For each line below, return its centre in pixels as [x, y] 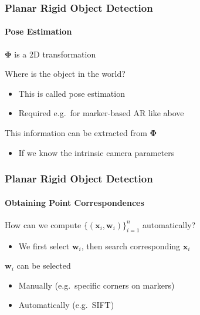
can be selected [44, 265]
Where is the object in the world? [65, 74]
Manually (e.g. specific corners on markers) [96, 285]
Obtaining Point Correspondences [74, 202]
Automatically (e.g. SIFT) [66, 305]
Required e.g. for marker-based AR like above [101, 113]
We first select [44, 245]
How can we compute [43, 224]
